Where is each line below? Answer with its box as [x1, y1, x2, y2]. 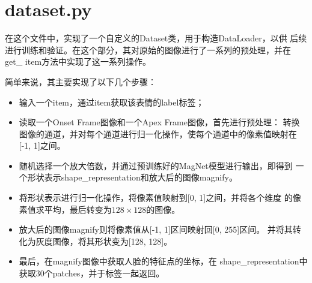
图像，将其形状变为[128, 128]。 [52, 234, 173, 247]
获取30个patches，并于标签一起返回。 [19, 267, 165, 279]
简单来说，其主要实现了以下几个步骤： [5, 75, 156, 88]
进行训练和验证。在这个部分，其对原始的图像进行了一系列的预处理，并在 [5, 43, 291, 56]
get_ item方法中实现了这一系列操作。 [5, 55, 151, 68]
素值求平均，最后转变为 [19, 203, 112, 215]
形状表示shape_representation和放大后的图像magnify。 [27, 171, 237, 183]
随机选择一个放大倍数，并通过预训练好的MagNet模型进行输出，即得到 [19, 159, 293, 171]
